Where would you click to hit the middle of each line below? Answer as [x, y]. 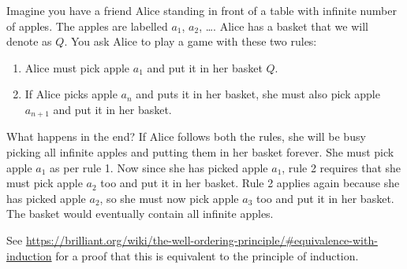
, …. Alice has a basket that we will [284, 26]
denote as [29, 41]
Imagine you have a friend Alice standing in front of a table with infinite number [202, 10]
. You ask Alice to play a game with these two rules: [190, 41]
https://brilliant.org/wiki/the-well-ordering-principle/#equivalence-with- [202, 240]
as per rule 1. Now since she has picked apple [159, 167]
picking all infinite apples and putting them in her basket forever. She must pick [200, 152]
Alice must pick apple [77, 67]
